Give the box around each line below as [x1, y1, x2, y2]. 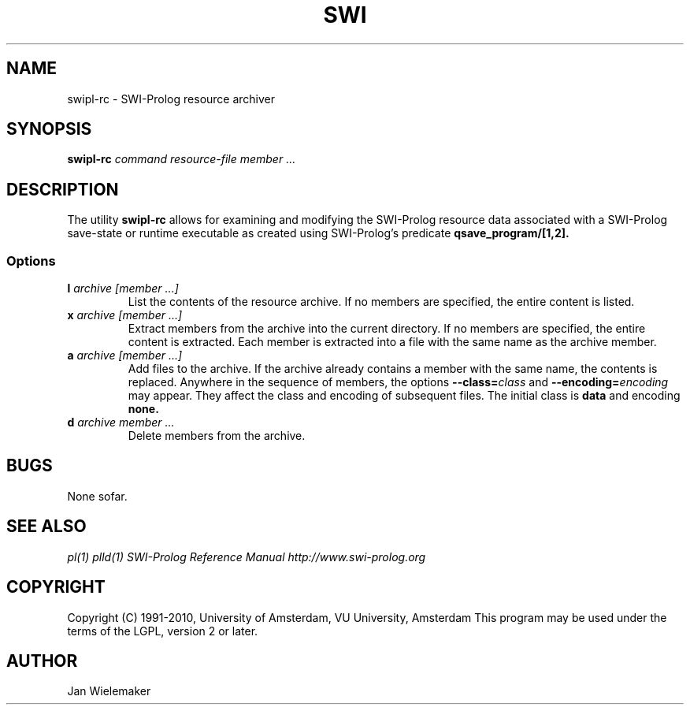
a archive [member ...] [67, 348, 183, 363]
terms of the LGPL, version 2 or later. [67, 624, 258, 638]
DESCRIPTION [6, 179, 119, 199]
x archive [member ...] [67, 308, 183, 322]
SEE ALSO [6, 516, 87, 537]
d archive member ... [67, 415, 175, 430]
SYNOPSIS [6, 119, 92, 140]
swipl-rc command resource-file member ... [67, 152, 296, 166]
